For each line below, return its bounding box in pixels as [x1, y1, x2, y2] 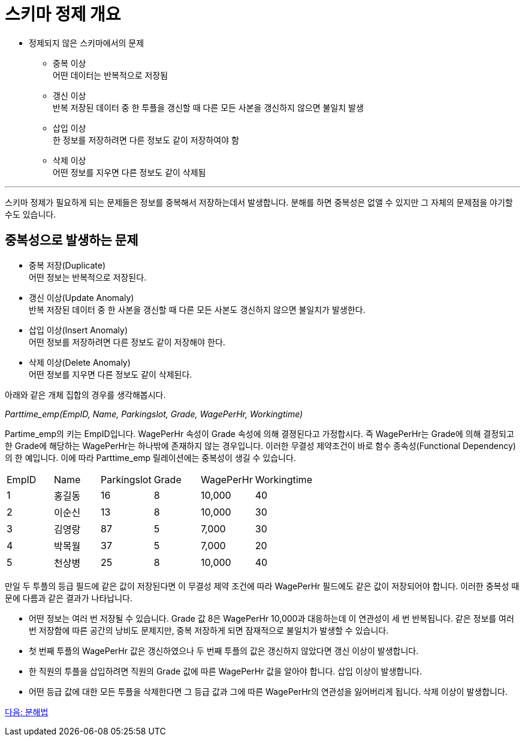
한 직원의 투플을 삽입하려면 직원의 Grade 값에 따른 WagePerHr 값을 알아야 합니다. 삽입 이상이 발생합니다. [29, 665, 422, 676]
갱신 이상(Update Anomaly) [29, 292, 134, 303]
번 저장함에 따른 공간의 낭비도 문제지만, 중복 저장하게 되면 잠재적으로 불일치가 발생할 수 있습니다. [29, 625, 389, 635]
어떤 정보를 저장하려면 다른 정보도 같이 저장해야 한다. [29, 336, 225, 347]
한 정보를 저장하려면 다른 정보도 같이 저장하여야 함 [53, 134, 239, 145]
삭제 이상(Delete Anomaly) [29, 357, 131, 368]
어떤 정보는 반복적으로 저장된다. [29, 272, 147, 282]
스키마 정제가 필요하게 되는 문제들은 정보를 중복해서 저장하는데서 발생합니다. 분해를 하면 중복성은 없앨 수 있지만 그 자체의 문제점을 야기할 [5, 197, 513, 207]
